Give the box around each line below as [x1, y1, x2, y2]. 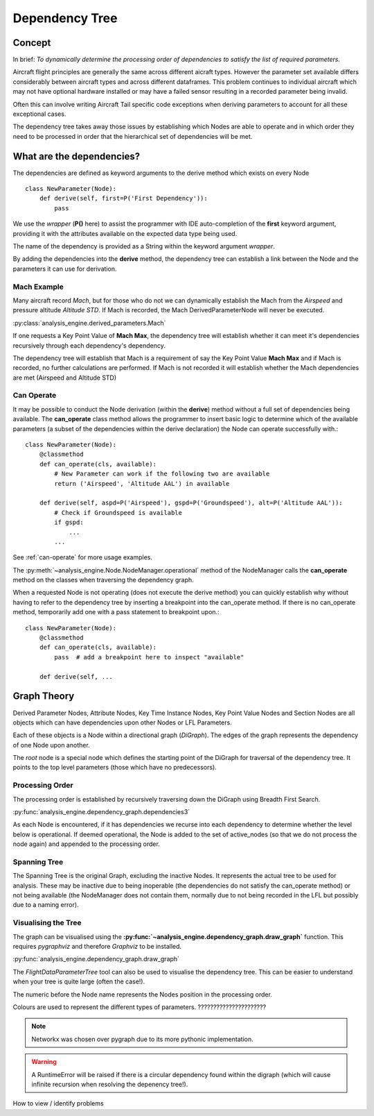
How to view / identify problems [12, 1099, 104, 1108]
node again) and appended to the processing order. [12, 840, 161, 848]
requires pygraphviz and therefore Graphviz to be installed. [12, 942, 182, 951]
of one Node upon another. [12, 741, 90, 749]
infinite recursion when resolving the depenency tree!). [31, 1080, 188, 1088]
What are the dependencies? [12, 150, 141, 162]
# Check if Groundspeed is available [54, 509, 183, 516]
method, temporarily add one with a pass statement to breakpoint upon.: [12, 608, 220, 616]
